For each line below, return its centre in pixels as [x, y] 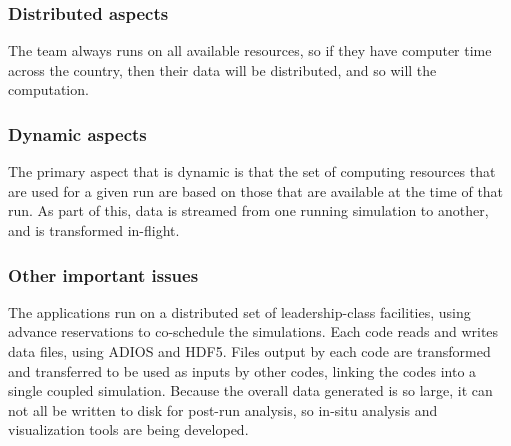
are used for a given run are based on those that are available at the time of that [256, 190]
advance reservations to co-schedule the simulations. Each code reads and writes [253, 331]
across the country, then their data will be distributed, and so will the [222, 69]
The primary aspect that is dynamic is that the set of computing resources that [252, 171]
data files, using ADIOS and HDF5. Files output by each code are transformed [249, 351]
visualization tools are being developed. [128, 429]
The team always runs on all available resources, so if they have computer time [250, 50]
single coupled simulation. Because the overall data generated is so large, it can [250, 390]
